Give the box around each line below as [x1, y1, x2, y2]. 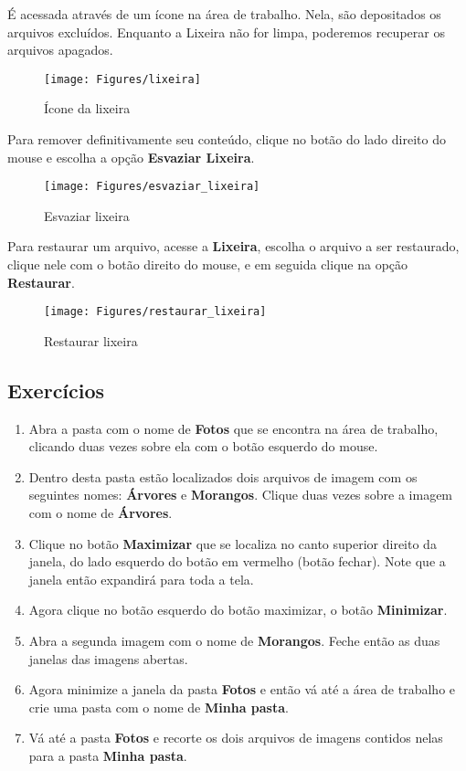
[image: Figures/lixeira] [44, 72, 201, 86]
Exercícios [7, 375, 105, 404]
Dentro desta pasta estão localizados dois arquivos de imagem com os [28, 467, 418, 486]
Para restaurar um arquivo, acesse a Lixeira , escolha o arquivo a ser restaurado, [7, 237, 460, 256]
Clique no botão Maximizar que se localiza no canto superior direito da [28, 533, 437, 553]
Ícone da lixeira [44, 99, 131, 118]
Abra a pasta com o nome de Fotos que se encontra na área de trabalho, [28, 418, 439, 438]
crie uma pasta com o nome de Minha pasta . [28, 697, 289, 716]
